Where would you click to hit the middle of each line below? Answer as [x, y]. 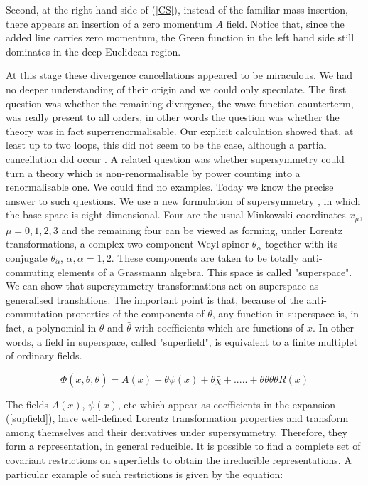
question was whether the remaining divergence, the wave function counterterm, [180, 103]
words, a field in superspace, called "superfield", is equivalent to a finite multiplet [182, 341]
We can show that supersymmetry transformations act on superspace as [162, 286]
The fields [27, 404]
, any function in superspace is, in [286, 313]
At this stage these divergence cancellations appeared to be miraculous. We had [179, 75]
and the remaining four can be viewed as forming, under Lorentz [202, 229]
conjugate [27, 257]
